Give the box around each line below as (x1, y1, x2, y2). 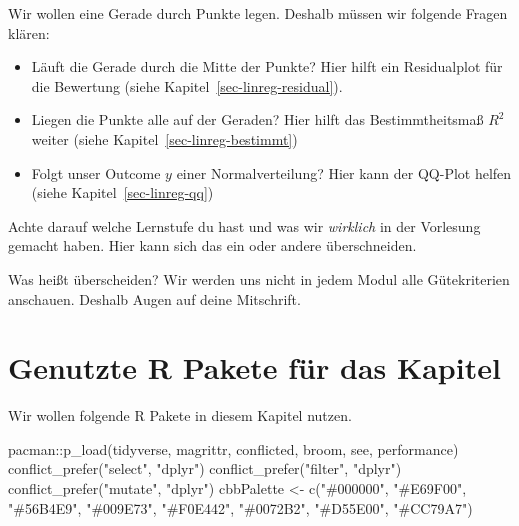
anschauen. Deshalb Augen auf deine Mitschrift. (8, 288, 301, 309)
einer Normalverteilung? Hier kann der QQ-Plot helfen (176, 162, 512, 183)
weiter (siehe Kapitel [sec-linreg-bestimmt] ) (31, 128, 298, 149)
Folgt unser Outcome (31, 162, 161, 183)
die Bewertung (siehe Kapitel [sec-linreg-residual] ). (31, 75, 343, 96)
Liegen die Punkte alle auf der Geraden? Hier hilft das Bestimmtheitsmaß (31, 109, 484, 130)
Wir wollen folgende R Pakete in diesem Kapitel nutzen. (8, 405, 352, 426)
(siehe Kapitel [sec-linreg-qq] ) (31, 182, 214, 203)
